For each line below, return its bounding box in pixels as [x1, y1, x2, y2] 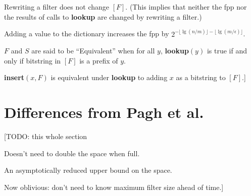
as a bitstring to [176, 72, 226, 83]
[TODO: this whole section [4, 131, 87, 142]
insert [4, 72, 25, 83]
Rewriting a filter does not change [4, 2, 110, 12]
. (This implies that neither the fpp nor [125, 2, 247, 12]
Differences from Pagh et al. [4, 102, 204, 122]
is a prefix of [79, 55, 118, 66]
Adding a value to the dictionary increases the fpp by [4, 28, 169, 39]
